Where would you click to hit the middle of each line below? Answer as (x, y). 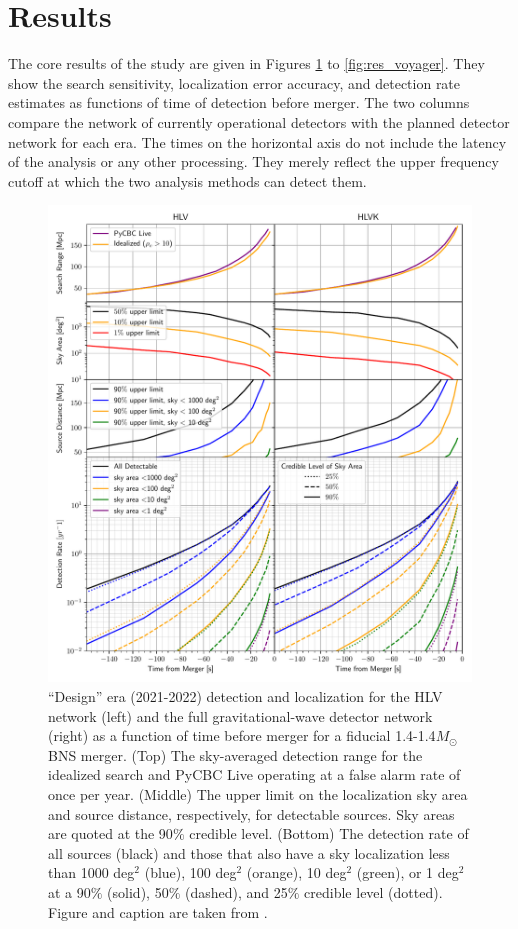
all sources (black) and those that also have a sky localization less (249, 852)
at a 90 (69, 891)
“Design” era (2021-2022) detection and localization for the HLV (245, 695)
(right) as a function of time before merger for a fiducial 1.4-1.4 (242, 735)
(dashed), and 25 (236, 891)
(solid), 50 (138, 891)
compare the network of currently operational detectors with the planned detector (259, 121)
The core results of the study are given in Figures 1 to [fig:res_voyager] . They (246, 63)
